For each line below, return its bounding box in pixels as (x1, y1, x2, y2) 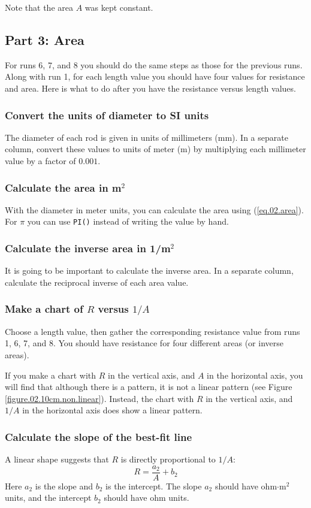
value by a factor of (5, 154, 76, 167)
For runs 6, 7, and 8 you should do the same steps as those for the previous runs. (5, 58, 303, 71)
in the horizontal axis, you (207, 368, 303, 381)
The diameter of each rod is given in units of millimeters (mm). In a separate (5, 131, 288, 143)
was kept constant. (84, 1, 153, 13)
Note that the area (5, 1, 73, 13)
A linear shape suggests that (5, 453, 109, 465)
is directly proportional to (120, 453, 216, 465)
